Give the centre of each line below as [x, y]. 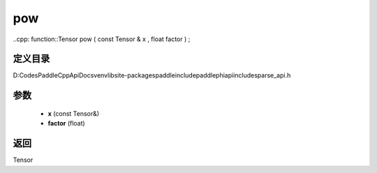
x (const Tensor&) [74, 113]
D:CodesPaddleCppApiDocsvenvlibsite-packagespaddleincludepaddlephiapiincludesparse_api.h [152, 75]
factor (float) [66, 123]
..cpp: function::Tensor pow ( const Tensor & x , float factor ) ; [102, 39]
